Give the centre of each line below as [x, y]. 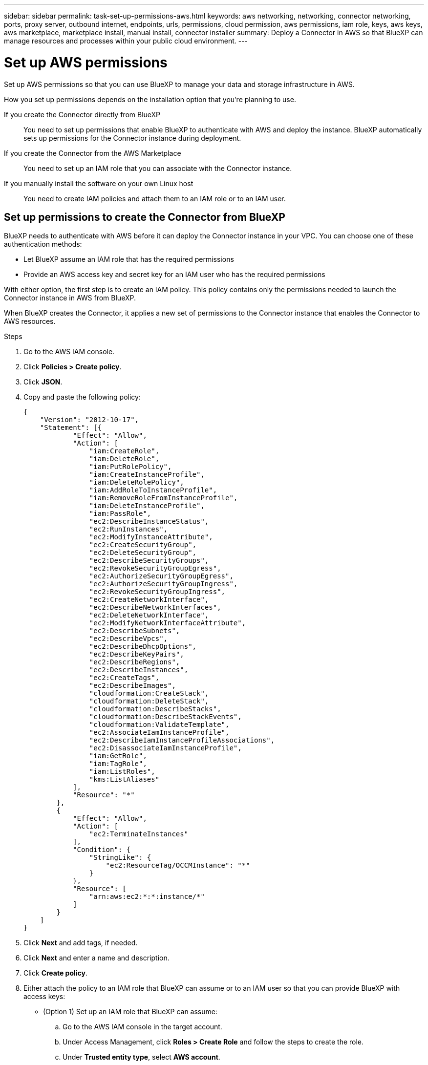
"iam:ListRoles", [122, 772]
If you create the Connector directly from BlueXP [82, 114]
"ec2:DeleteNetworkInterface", [149, 615]
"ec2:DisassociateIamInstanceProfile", [165, 748]
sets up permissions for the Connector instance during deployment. [132, 138]
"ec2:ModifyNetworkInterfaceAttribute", [168, 623]
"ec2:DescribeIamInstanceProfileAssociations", [182, 740]
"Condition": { [102, 850]
